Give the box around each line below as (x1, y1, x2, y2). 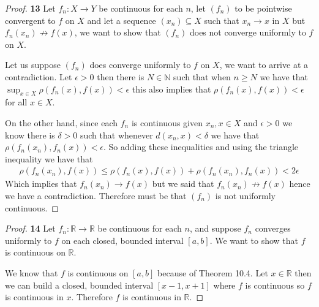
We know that (5, 266, 58, 279)
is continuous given (131, 116, 203, 129)
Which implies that (5, 177, 77, 190)
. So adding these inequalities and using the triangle (103, 140, 299, 153)
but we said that (152, 177, 214, 190)
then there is (97, 70, 144, 83)
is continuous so (245, 278, 305, 291)
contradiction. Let (5, 70, 72, 83)
